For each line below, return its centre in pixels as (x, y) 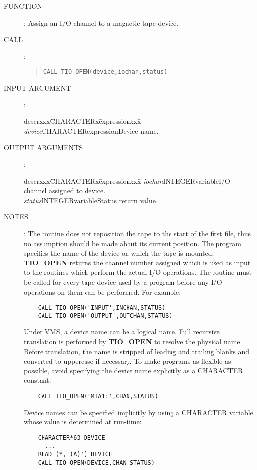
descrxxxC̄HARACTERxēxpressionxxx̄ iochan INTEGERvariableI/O (127, 181)
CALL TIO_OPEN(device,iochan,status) (105, 72)
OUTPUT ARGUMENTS (43, 147)
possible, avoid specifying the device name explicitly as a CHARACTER (133, 370)
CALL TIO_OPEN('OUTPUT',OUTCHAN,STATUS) (105, 316)
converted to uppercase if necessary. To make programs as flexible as (128, 361)
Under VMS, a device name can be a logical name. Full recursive (122, 332)
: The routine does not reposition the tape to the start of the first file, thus (137, 233)
